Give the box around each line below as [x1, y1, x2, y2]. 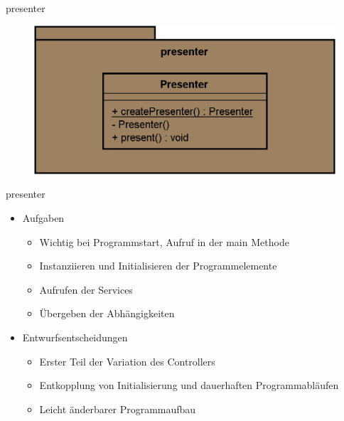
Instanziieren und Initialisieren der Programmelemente [39, 258, 277, 273]
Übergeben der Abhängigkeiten [39, 306, 175, 321]
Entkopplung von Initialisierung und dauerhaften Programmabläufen [39, 378, 339, 393]
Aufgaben [22, 210, 65, 225]
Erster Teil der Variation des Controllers [39, 353, 215, 368]
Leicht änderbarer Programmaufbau [39, 401, 196, 416]
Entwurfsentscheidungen [22, 330, 128, 345]
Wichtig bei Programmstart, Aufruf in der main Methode [39, 234, 289, 249]
